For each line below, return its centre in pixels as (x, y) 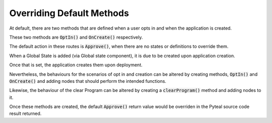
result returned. (25, 113)
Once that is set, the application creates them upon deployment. (76, 65)
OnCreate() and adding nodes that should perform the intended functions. (88, 81)
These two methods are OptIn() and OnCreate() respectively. (76, 37)
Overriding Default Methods (69, 13)
